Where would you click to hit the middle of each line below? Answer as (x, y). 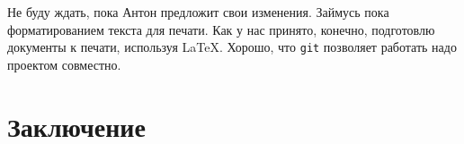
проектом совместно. (64, 64)
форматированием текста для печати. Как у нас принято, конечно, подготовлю (221, 29)
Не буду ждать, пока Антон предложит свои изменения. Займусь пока (198, 12)
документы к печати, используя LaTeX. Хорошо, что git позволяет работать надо (232, 47)
